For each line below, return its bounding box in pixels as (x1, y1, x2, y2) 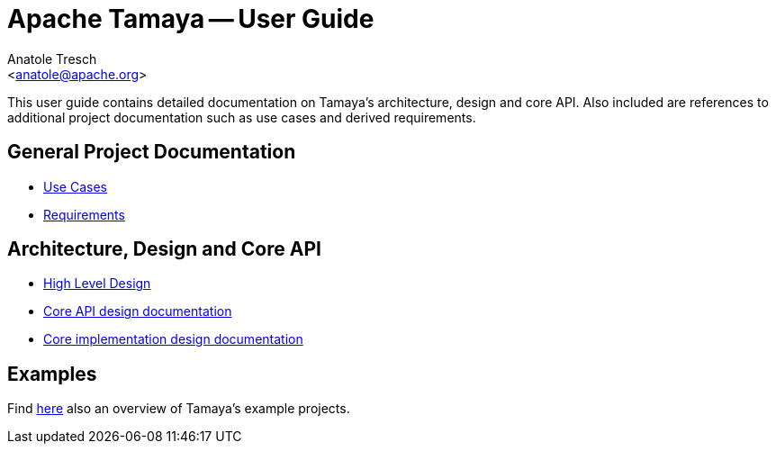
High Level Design (43, 275, 151, 292)
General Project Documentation (7, 140, 296, 164)
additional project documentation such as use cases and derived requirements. (7, 109, 476, 125)
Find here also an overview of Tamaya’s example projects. (7, 401, 350, 417)
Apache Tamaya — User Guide (7, 4, 374, 34)
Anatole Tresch (7, 50, 97, 67)
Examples (7, 362, 97, 385)
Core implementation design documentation (43, 331, 303, 347)
